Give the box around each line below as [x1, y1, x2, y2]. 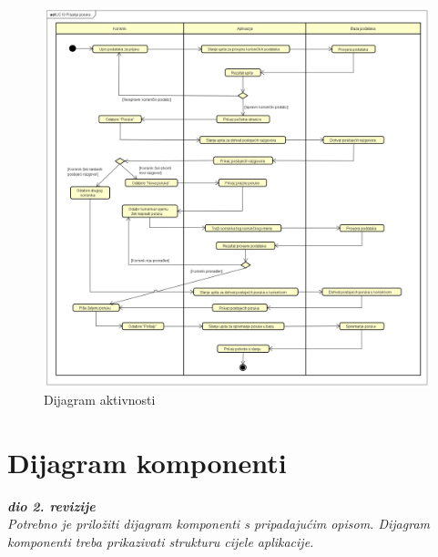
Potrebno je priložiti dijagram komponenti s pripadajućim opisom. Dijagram [7, 514, 430, 533]
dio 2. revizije [7, 496, 96, 515]
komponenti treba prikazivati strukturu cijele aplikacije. [7, 532, 314, 552]
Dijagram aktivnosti [44, 390, 156, 409]
